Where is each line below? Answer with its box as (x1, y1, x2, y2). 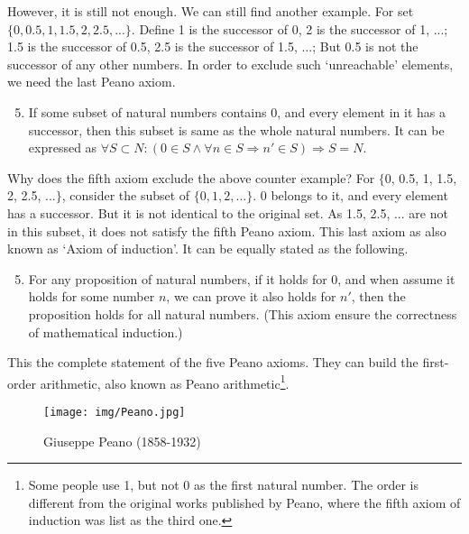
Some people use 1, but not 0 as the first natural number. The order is (28, 475, 418, 494)
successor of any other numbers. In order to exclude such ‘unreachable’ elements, (7, 54, 454, 73)
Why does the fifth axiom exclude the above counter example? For (7, 168, 375, 187)
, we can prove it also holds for (166, 287, 336, 306)
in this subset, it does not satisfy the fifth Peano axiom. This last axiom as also (7, 221, 446, 240)
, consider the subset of (61, 186, 190, 205)
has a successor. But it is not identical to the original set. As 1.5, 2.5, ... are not (7, 203, 448, 222)
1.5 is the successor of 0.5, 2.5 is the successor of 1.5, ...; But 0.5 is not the (7, 37, 418, 56)
